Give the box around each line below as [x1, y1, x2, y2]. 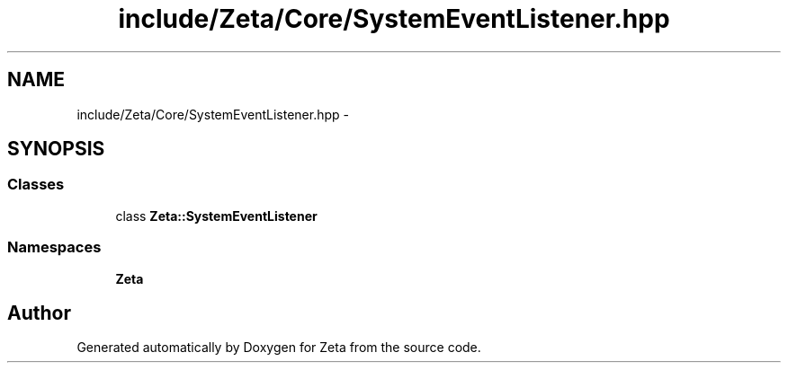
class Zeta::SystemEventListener [115, 207, 318, 224]
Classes [7, 175, 65, 194]
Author [7, 301, 71, 324]
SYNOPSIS [7, 137, 105, 161]
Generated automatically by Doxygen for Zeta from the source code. [76, 339, 481, 356]
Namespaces [7, 238, 102, 257]
